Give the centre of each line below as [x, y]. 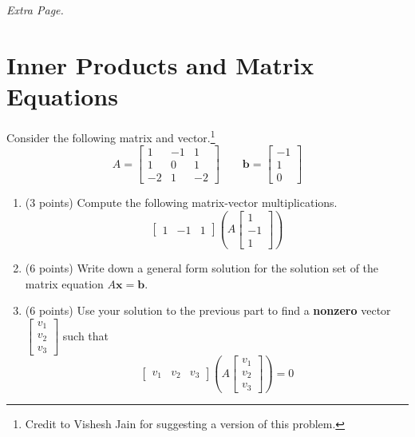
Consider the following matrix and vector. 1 [111, 136]
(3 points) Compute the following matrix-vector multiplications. [181, 203]
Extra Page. [35, 10]
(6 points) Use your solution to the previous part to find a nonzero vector [208, 310]
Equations [62, 95]
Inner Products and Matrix [160, 64]
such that [86, 335]
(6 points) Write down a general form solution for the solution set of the [202, 268]
